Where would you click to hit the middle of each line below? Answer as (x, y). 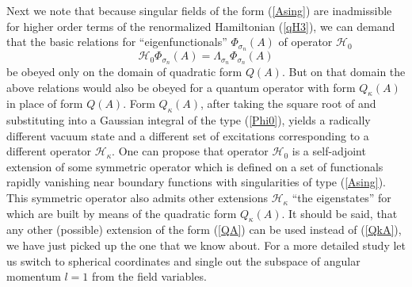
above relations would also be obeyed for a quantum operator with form (181, 87)
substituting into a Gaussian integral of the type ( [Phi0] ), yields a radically (189, 120)
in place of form (45, 103)
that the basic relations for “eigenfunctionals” (117, 42)
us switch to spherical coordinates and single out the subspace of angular (183, 260)
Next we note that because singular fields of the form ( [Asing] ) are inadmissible (199, 10)
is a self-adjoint (329, 151)
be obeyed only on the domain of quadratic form (124, 71)
